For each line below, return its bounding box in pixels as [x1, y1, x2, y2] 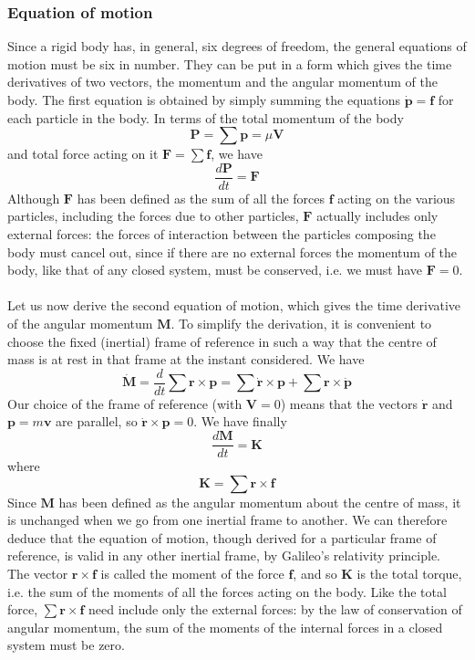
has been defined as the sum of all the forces [77, 188, 325, 207]
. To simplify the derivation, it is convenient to [170, 314, 432, 332]
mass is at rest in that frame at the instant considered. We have [7, 350, 365, 369]
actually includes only [316, 206, 439, 225]
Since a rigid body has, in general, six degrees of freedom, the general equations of [7, 37, 467, 56]
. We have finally [193, 412, 287, 431]
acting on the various [337, 188, 456, 207]
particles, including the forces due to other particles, [7, 206, 299, 225]
